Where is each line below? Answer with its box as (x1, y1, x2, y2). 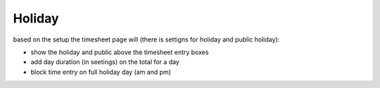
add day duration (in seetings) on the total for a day (30, 58, 179, 66)
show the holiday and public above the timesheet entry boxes (30, 48, 209, 56)
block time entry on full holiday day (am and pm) (30, 68, 172, 76)
